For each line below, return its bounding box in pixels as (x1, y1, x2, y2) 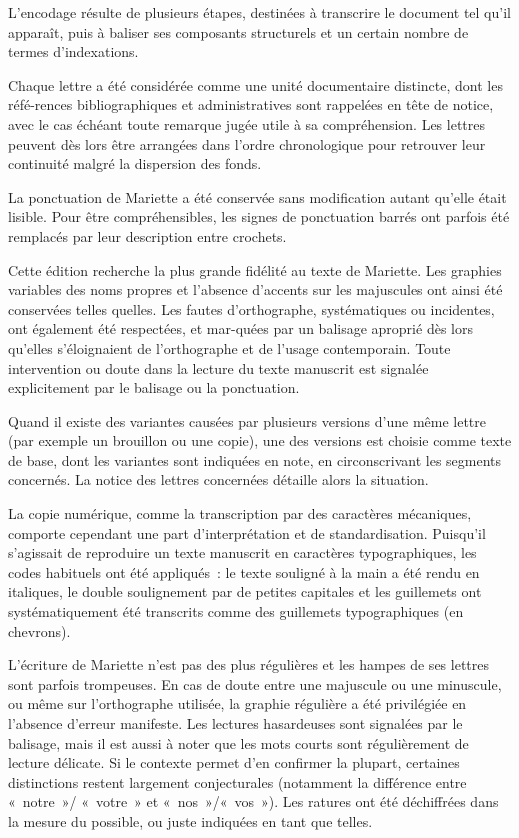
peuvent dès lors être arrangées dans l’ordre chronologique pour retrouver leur (8, 133, 486, 154)
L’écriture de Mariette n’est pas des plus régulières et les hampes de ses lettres (8, 654, 489, 675)
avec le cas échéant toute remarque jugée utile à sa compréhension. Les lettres (8, 113, 486, 134)
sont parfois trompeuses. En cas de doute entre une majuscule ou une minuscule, (8, 673, 502, 694)
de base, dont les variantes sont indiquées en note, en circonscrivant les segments (8, 449, 502, 470)
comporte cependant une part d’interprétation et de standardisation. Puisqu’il (8, 522, 486, 543)
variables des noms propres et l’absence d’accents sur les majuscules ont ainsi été (8, 279, 503, 300)
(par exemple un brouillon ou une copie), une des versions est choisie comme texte (8, 430, 512, 451)
